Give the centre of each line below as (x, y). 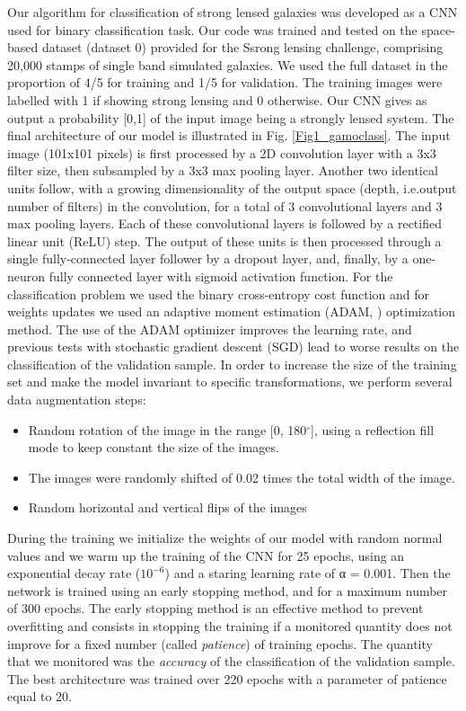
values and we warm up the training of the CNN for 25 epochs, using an (206, 555)
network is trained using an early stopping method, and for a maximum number (228, 590)
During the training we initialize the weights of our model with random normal (225, 538)
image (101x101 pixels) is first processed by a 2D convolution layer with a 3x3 (222, 152)
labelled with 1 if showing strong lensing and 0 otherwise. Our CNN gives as (217, 99)
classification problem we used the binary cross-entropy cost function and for (219, 293)
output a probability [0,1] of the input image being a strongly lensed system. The (231, 117)
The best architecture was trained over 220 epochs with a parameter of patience (227, 678)
